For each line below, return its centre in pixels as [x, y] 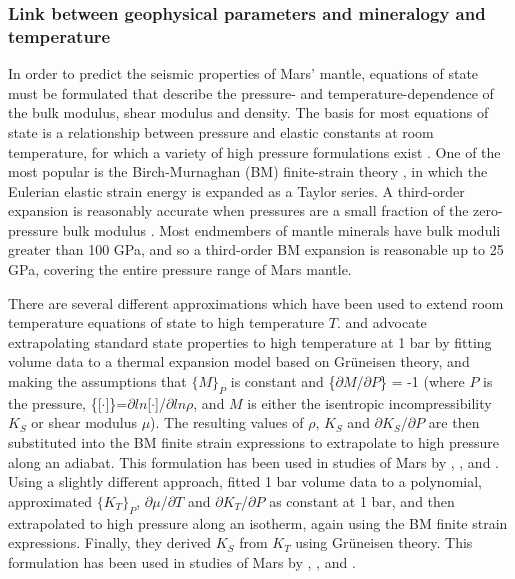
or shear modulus [84, 422]
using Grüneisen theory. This [384, 542]
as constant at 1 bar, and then [362, 500]
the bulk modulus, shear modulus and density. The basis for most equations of [248, 112]
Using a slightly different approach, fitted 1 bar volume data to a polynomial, [245, 481]
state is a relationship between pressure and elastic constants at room [221, 131]
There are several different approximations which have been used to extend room [256, 302]
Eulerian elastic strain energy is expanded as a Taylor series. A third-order [236, 190]
